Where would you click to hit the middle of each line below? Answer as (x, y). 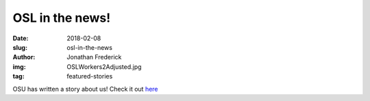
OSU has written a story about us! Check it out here (85, 89)
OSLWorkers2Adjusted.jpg (104, 67)
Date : (21, 38)
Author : (24, 57)
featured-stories (90, 76)
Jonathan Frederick (94, 57)
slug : (20, 47)
